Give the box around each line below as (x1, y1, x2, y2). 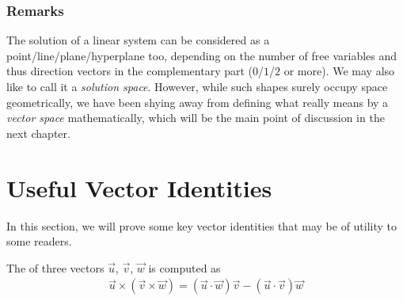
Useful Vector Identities (6, 171, 272, 204)
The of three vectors (6, 259, 105, 276)
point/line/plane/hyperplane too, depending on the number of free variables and (6, 47, 397, 63)
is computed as (148, 259, 221, 276)
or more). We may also (283, 63, 395, 79)
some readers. (6, 233, 72, 250)
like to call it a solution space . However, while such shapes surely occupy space (6, 78, 388, 94)
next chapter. (6, 124, 70, 141)
